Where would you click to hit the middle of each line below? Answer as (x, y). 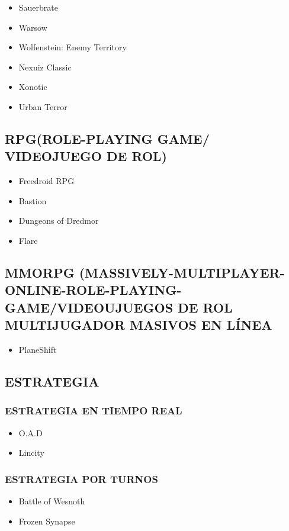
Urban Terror (43, 106)
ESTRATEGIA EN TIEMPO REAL (94, 411)
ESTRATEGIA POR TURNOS (81, 479)
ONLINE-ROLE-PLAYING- (93, 290)
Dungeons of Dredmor (59, 221)
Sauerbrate (38, 7)
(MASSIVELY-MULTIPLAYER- (182, 272)
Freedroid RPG (46, 181)
